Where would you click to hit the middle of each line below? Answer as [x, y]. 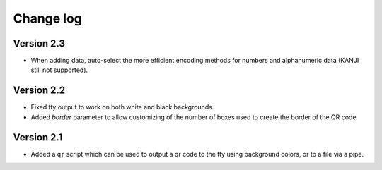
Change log [48, 18]
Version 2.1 [38, 137]
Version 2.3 [39, 43]
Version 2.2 [39, 91]
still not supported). [59, 70]
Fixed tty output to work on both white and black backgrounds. [122, 107]
